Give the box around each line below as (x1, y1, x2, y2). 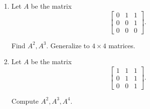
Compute (11, 95, 39, 106)
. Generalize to (46, 40, 90, 50)
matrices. (108, 40, 135, 50)
